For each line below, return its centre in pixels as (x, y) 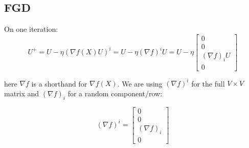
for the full (208, 83)
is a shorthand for (59, 83)
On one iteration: (31, 29)
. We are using (140, 83)
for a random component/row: (115, 93)
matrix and (22, 93)
